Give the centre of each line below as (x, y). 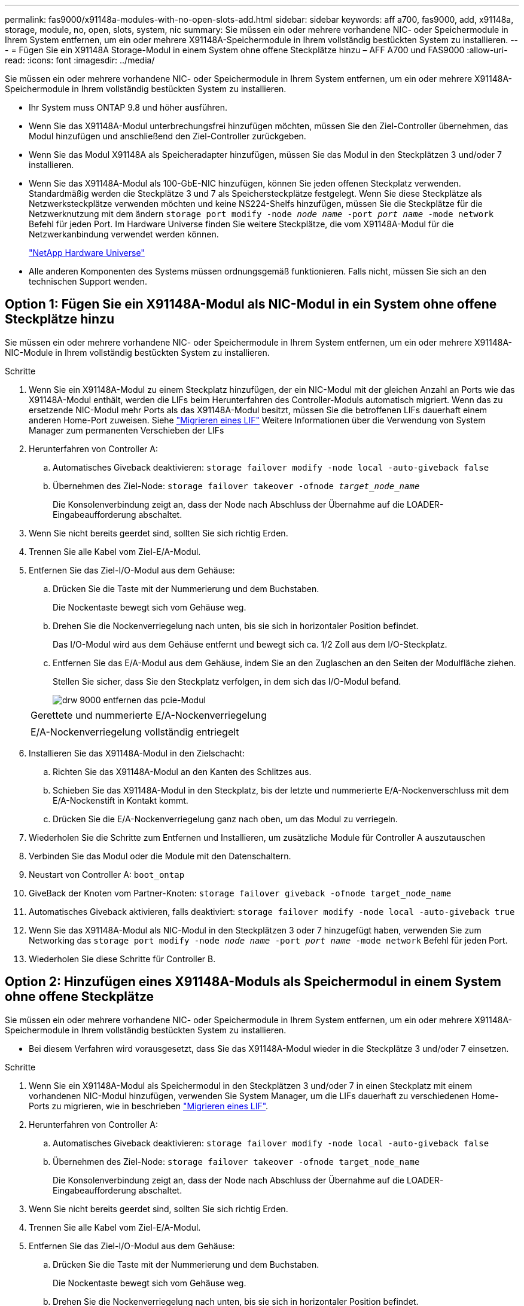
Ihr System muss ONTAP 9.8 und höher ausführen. (128, 107)
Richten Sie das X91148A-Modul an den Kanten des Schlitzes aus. (182, 771)
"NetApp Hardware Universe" (87, 253)
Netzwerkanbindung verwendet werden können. (124, 234)
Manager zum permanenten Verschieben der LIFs (127, 430)
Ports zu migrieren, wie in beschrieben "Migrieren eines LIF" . (149, 1106)
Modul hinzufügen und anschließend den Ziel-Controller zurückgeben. (167, 136)
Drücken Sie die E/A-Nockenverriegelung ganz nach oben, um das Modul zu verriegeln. (225, 819)
